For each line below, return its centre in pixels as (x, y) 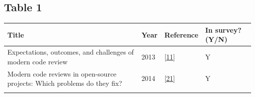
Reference (181, 34)
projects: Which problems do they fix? (65, 83)
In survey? (223, 29)
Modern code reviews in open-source (62, 73)
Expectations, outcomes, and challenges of (71, 52)
